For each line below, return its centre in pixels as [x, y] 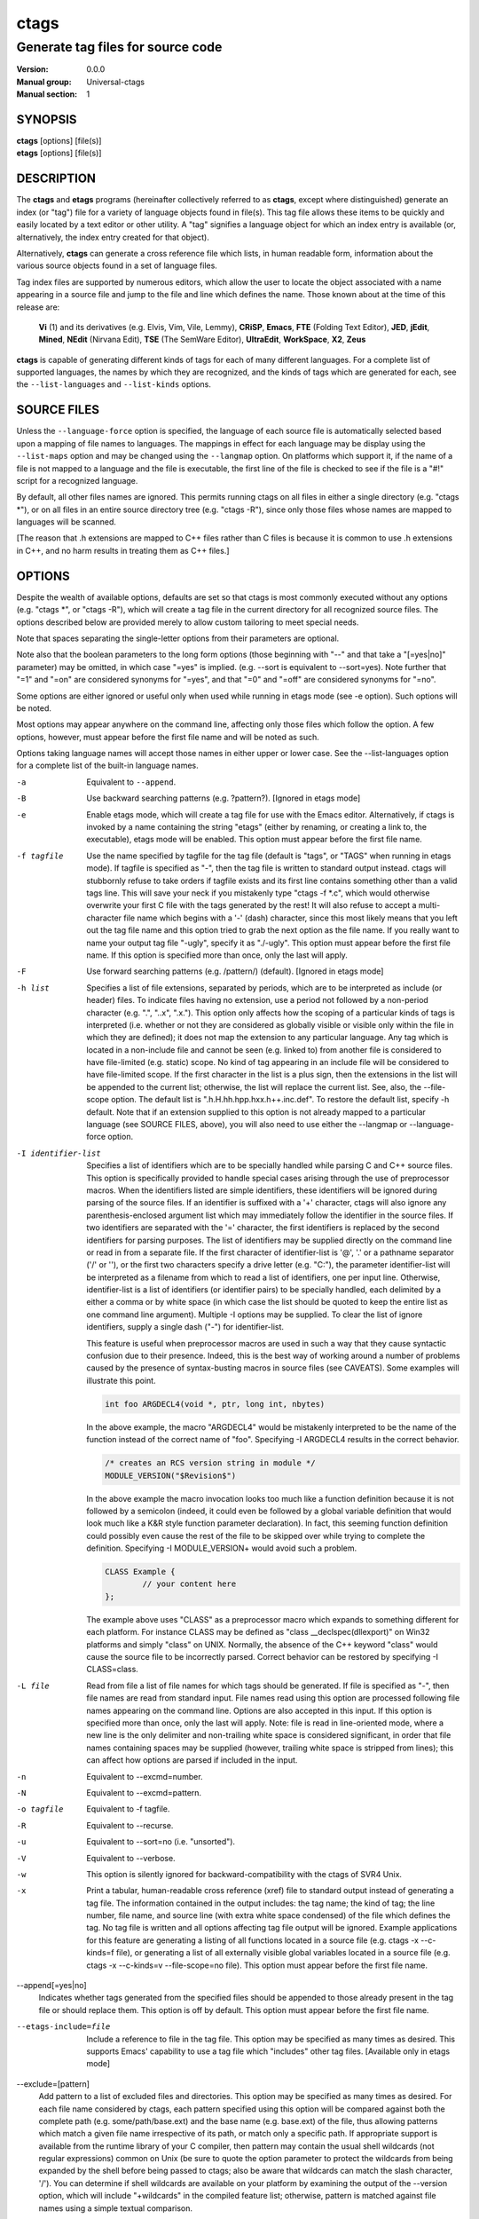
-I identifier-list [59, 1153]
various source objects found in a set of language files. [117, 265]
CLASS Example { [141, 1572]
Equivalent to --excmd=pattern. [144, 1792]
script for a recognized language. [77, 480]
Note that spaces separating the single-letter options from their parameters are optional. [178, 638]
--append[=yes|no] [52, 1986]
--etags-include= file [63, 2027]
